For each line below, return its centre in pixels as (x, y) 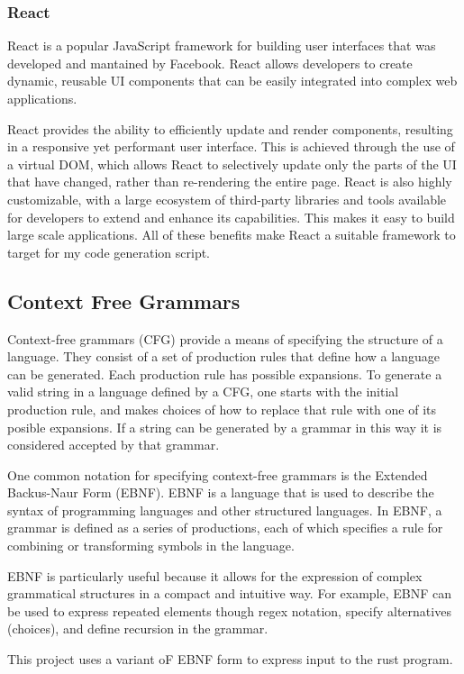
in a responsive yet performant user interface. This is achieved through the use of (231, 146)
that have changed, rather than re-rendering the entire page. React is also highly (230, 182)
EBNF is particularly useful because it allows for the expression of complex (215, 575)
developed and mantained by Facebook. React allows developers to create (210, 63)
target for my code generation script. (109, 252)
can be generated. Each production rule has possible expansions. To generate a (225, 373)
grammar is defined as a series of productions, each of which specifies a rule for (225, 528)
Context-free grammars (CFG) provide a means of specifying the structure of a (225, 338)
